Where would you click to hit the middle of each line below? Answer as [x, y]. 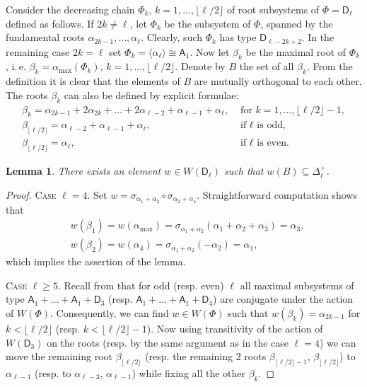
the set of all [267, 66]
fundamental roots [45, 37]
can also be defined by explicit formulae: [151, 94]
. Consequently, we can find [109, 313]
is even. [273, 143]
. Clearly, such [172, 37]
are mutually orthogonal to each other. [278, 81]
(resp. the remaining [189, 356]
